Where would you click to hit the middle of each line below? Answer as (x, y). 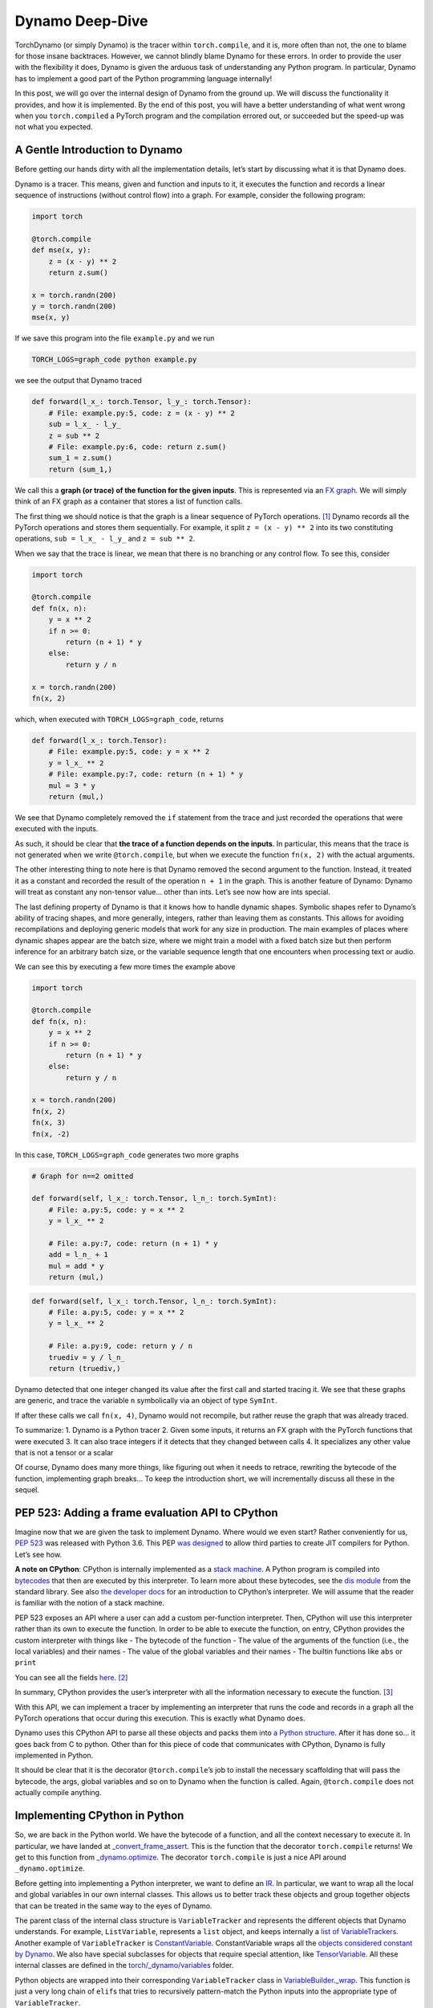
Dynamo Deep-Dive (81, 21)
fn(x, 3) (49, 1123)
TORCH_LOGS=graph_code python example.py (114, 360)
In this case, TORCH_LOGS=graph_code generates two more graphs (127, 1155)
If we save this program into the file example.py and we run (115, 338)
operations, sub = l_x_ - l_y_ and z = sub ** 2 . (105, 539)
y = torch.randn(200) (74, 306)
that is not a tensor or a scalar (64, 1452)
